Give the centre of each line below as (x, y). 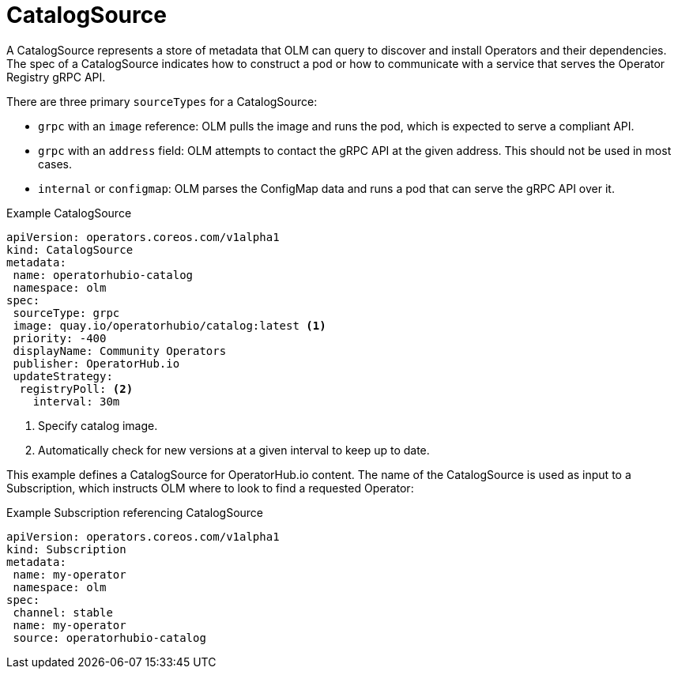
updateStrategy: (63, 376)
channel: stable (63, 612)
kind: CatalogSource (70, 249)
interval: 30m (76, 401)
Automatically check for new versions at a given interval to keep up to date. (234, 450)
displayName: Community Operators (120, 351)
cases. (55, 164)
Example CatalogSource (69, 213)
